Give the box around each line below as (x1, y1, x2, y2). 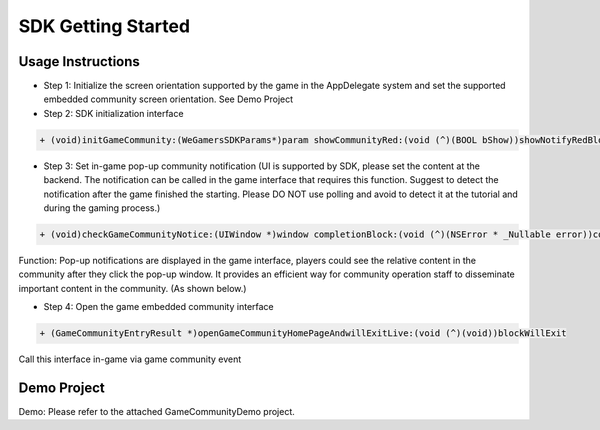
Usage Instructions (18, 53, 140, 70)
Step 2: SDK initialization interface (43, 107, 184, 119)
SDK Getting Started (18, 15, 190, 37)
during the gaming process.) (43, 201, 161, 214)
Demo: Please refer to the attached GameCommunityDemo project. (18, 406, 295, 417)
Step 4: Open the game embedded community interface (43, 301, 274, 313)
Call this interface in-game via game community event (18, 353, 242, 365)
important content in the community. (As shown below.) (18, 282, 247, 294)
